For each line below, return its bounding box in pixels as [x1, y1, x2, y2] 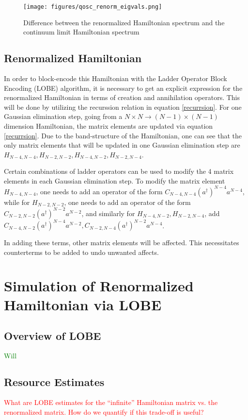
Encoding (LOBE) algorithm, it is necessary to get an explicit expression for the [4, 83, 243, 93]
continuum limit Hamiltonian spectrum [23, 27, 139, 37]
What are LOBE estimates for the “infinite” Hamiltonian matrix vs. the [4, 397, 218, 407]
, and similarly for [81, 208, 135, 218]
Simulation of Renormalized [4, 275, 194, 295]
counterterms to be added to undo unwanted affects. [4, 247, 159, 257]
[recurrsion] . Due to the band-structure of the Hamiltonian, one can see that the [4, 130, 242, 140]
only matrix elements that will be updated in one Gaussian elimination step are [4, 140, 240, 150]
